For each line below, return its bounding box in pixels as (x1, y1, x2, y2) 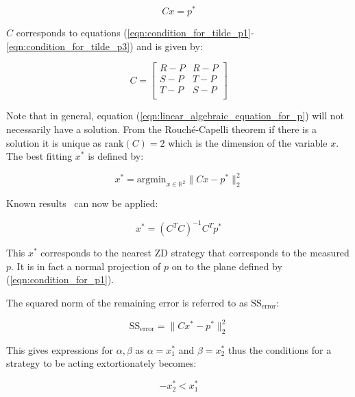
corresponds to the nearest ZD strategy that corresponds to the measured (40, 245, 350, 260)
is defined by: (88, 149, 144, 163)
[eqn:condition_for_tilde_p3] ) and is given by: (6, 38, 203, 53)
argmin (136, 175, 167, 185)
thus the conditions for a (228, 342, 332, 357)
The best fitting (6, 149, 73, 163)
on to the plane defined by (171, 258, 282, 273)
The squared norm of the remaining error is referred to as (6, 295, 248, 309)
